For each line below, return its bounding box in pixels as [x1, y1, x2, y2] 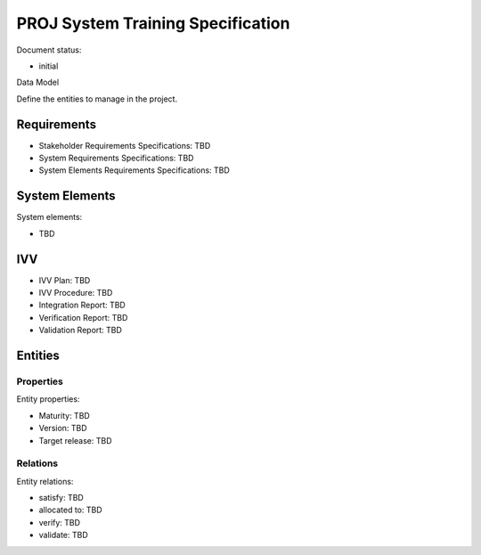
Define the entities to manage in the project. [16, 94, 178, 104]
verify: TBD [38, 517, 80, 527]
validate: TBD [38, 530, 88, 541]
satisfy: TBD [38, 493, 84, 503]
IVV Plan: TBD [38, 274, 91, 285]
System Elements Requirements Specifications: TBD [38, 165, 231, 175]
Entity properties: [16, 394, 80, 404]
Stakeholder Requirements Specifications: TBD [38, 140, 211, 151]
